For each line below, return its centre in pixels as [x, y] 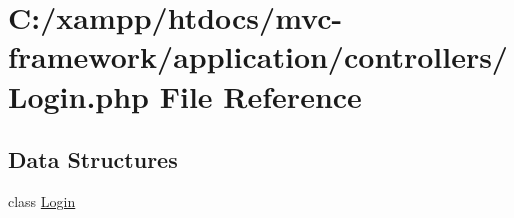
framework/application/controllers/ [258, 56]
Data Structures [93, 159]
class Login [42, 200]
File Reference [260, 95]
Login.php [79, 95]
